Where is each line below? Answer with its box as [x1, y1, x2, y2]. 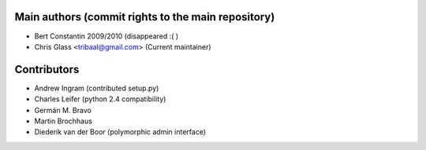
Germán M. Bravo [34, 105, 92, 115]
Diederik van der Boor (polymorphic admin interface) [34, 127, 207, 137]
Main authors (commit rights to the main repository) [14, 10, 275, 24]
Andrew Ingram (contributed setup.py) [34, 83, 159, 93]
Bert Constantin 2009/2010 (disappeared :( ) [34, 31, 179, 41]
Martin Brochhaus [34, 116, 92, 126]
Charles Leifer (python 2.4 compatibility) [34, 94, 166, 104]
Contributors [14, 63, 80, 76]
